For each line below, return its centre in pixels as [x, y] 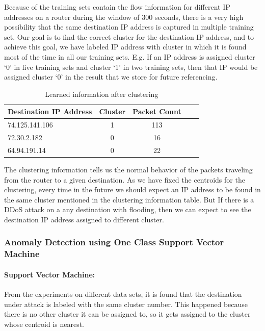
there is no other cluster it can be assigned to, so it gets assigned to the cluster [127, 314]
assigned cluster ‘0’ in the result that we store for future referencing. [111, 77]
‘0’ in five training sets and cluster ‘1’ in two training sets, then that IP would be [131, 67]
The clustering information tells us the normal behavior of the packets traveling [128, 169]
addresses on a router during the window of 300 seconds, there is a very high [124, 17]
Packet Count [157, 111]
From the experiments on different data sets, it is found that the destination [123, 294]
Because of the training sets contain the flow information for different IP [117, 7]
